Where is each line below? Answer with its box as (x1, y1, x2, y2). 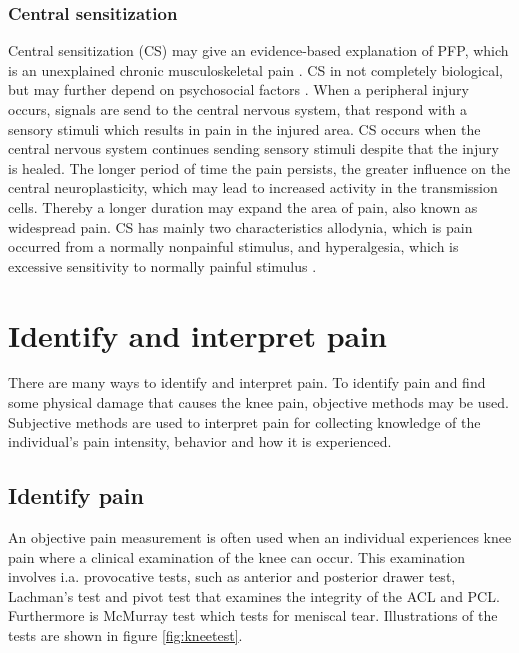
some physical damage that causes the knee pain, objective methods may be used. (8, 392, 509, 413)
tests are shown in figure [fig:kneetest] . (8, 625, 243, 646)
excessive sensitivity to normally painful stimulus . (8, 255, 317, 276)
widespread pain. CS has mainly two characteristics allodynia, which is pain (8, 216, 473, 237)
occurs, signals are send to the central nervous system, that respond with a (8, 99, 467, 119)
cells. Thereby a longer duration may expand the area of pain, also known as (8, 196, 478, 217)
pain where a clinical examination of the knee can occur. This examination (8, 546, 466, 567)
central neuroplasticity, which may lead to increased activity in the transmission (8, 177, 498, 198)
